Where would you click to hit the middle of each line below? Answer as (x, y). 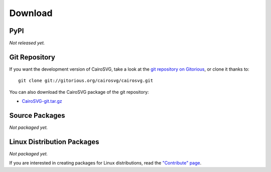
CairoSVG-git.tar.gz (42, 101)
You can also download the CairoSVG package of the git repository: (79, 92)
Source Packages (37, 115)
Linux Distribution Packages (54, 142)
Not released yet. (27, 43)
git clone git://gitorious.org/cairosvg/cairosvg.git (86, 81)
